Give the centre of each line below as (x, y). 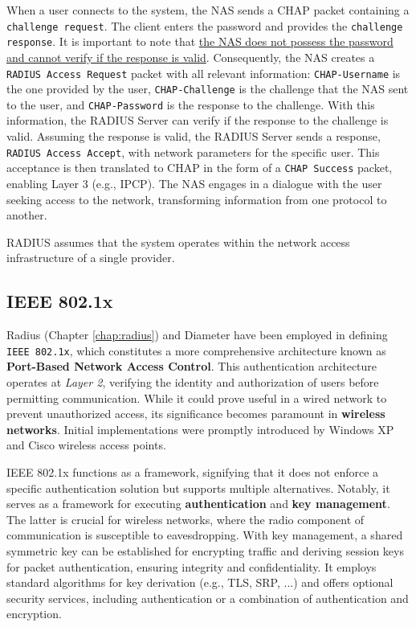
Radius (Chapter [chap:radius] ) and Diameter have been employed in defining (197, 335)
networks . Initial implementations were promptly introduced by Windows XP (200, 429)
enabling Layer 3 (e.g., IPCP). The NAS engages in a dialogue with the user (194, 183)
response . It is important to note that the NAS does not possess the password (200, 41)
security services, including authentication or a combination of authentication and (208, 598)
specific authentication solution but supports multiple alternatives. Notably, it (198, 488)
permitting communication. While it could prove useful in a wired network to (197, 398)
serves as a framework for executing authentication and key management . (198, 504)
